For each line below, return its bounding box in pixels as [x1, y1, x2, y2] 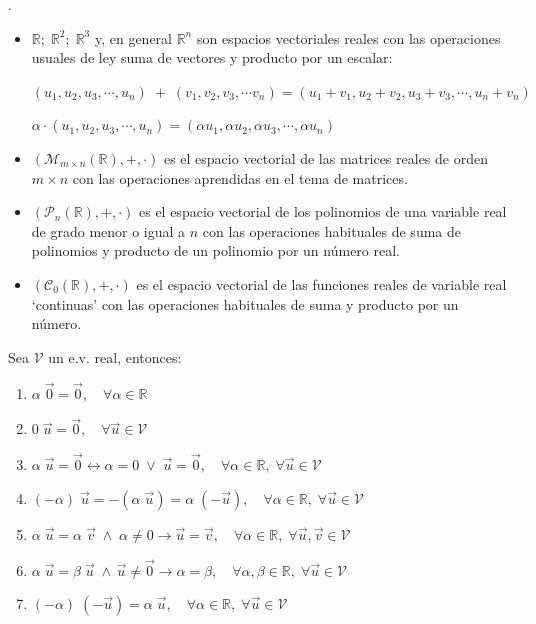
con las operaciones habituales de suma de [202, 220, 461, 241]
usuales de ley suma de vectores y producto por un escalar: [31, 47, 393, 68]
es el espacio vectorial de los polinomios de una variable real [138, 201, 507, 222]
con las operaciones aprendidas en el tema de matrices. [72, 167, 408, 188]
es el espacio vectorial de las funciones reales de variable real [136, 273, 507, 294]
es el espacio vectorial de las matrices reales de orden [163, 147, 488, 168]
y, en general [94, 27, 172, 48]
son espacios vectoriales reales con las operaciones [196, 27, 501, 48]
